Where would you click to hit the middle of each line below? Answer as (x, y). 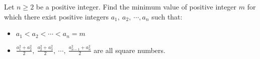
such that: (167, 16)
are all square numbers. (129, 50)
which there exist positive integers (56, 16)
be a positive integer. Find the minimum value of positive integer (136, 6)
